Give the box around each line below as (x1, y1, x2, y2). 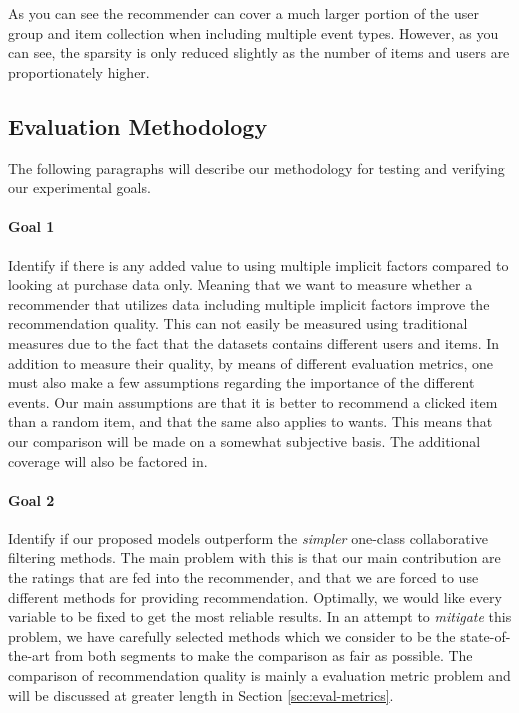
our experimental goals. (8, 177, 151, 198)
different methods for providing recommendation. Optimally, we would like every (8, 586, 502, 607)
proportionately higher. (8, 61, 150, 82)
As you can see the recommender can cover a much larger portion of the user (8, 3, 479, 23)
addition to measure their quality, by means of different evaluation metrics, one (8, 352, 493, 373)
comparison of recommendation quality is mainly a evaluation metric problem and (8, 665, 511, 686)
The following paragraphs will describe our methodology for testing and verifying (8, 157, 505, 178)
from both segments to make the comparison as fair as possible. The (54, 645, 473, 666)
